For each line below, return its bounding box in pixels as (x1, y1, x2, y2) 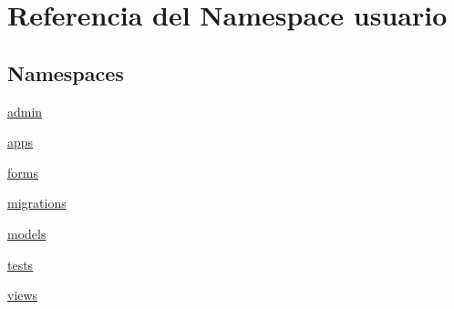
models (7, 223, 46, 242)
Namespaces (7, 58, 124, 87)
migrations (7, 193, 67, 212)
